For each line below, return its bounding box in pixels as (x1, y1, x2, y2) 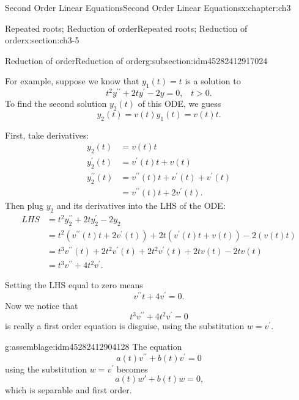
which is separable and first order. (5, 384, 132, 396)
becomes (116, 362, 148, 375)
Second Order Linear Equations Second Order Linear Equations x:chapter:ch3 (5, 1, 291, 13)
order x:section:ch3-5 (5, 34, 79, 46)
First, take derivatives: (5, 128, 89, 141)
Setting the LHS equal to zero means (5, 278, 143, 291)
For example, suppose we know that (5, 75, 139, 87)
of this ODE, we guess (138, 97, 221, 110)
